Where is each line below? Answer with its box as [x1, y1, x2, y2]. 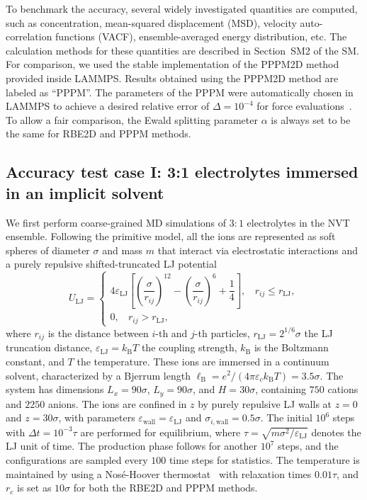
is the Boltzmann [254, 340, 329, 355]
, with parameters [58, 410, 135, 425]
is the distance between [47, 325, 149, 340]
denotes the [311, 424, 361, 439]
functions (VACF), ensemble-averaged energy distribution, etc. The [55, 29, 347, 44]
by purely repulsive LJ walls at [198, 396, 332, 411]
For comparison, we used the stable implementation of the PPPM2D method [6, 57, 339, 72]
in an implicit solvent [6, 181, 164, 203]
